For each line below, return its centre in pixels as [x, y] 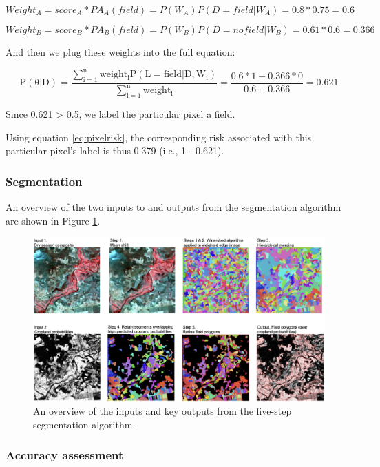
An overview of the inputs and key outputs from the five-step [162, 411]
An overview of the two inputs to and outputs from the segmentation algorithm [173, 207]
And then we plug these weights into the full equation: [120, 52]
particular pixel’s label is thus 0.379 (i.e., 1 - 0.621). [115, 151]
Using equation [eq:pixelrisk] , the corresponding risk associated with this [159, 137]
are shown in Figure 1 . [53, 220]
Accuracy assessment [65, 455]
